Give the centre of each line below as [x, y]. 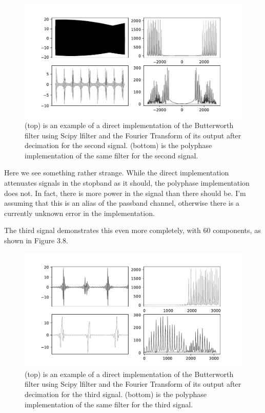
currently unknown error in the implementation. [79, 213]
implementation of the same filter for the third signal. [109, 404]
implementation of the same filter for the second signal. [111, 155]
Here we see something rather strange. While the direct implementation [117, 173]
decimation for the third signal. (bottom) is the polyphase [116, 394]
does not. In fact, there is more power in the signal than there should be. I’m [125, 193]
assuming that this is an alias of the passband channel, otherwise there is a [122, 203]
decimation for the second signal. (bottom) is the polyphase [118, 145]
